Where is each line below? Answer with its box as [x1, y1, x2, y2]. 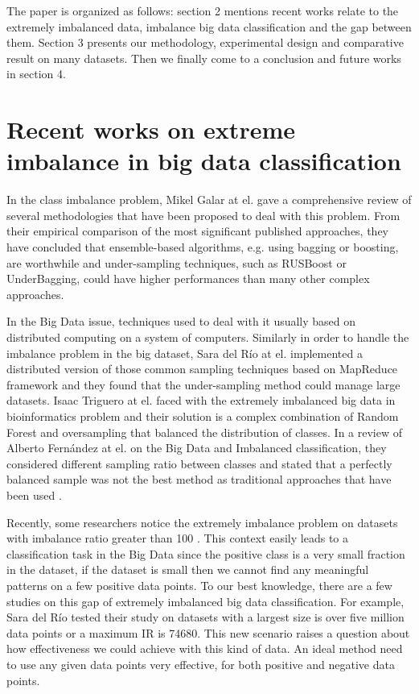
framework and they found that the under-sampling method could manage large [6, 376, 401, 393]
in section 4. [6, 65, 66, 82]
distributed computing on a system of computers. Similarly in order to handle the [6, 329, 409, 346]
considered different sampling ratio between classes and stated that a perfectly [6, 455, 392, 472]
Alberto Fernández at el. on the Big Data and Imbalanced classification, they [6, 439, 387, 456]
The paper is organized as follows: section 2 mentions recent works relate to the [6, 2, 399, 19]
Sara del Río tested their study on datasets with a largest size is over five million [6, 609, 405, 625]
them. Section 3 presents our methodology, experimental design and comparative [6, 34, 404, 51]
